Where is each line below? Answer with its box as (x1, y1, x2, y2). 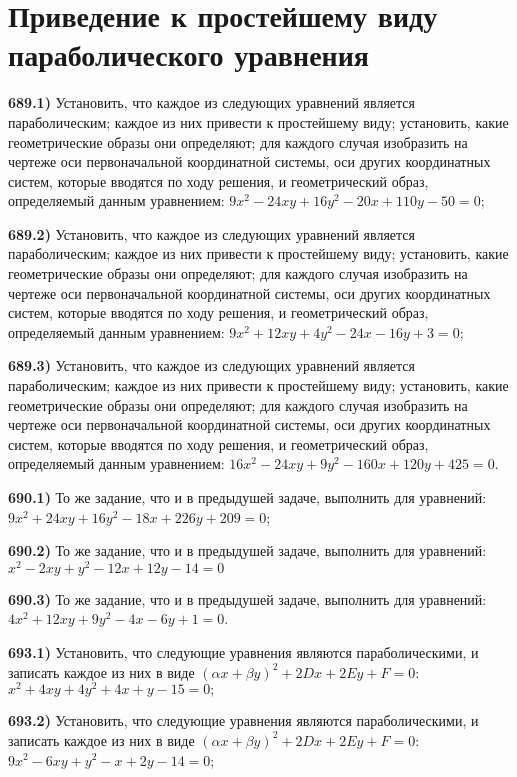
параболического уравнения (8, 34, 369, 75)
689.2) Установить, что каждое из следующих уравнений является (8, 223, 416, 244)
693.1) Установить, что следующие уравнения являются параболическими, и (8, 642, 479, 663)
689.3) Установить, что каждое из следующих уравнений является (8, 355, 416, 376)
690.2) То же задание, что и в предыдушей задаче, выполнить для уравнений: (8, 540, 487, 561)
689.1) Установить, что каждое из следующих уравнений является (8, 92, 416, 113)
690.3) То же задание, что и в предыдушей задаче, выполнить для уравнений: (8, 588, 487, 609)
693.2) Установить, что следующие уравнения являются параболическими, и (8, 710, 479, 731)
